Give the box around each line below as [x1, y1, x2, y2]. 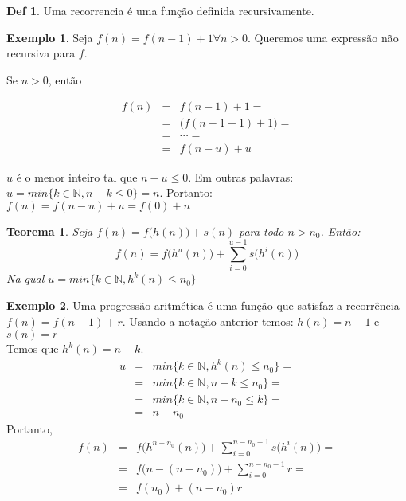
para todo [239, 222, 284, 239]
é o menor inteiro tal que [16, 168, 138, 185]
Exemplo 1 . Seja [6, 29, 93, 45]
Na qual [6, 270, 45, 287]
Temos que [6, 340, 59, 357]
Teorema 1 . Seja [6, 222, 93, 239]
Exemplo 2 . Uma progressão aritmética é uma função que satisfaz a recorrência [6, 297, 400, 313]
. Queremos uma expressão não [248, 29, 399, 45]
